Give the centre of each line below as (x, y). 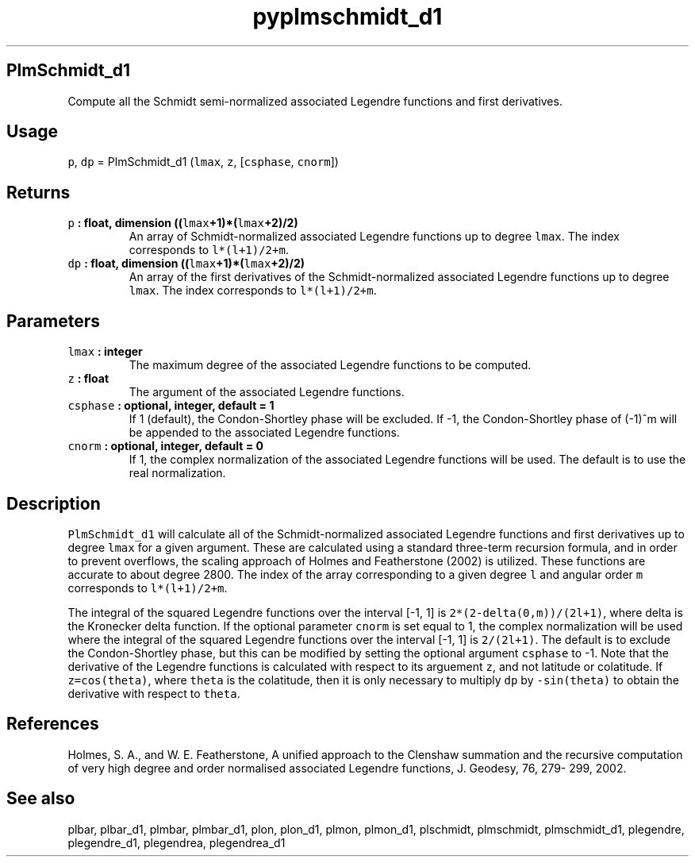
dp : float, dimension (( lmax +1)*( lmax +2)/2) (186, 264)
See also (41, 799)
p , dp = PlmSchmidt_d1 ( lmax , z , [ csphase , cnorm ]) (203, 162)
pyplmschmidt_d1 (347, 17)
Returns (38, 192)
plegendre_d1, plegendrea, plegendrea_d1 (177, 842)
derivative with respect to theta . (154, 693)
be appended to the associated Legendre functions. (264, 433)
